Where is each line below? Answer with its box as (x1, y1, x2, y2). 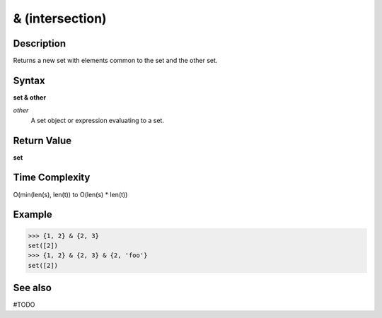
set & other (13, 93, 46, 102)
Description (13, 37, 66, 49)
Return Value (13, 134, 72, 146)
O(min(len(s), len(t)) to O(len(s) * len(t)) (13, 190, 128, 199)
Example (13, 208, 52, 220)
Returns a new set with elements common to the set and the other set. (13, 57, 218, 65)
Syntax (13, 74, 45, 86)
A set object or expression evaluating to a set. (30, 116, 164, 124)
